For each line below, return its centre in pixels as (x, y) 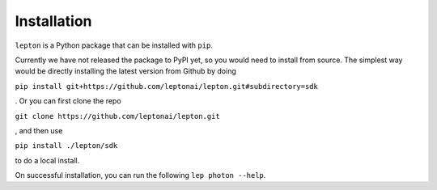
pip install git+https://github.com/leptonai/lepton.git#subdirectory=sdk (167, 86)
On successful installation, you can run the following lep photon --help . (140, 175)
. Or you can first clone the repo (68, 101)
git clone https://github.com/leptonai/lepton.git (117, 116)
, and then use (39, 130)
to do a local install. (47, 160)
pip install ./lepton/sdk (66, 146)
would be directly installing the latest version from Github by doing (125, 71)
